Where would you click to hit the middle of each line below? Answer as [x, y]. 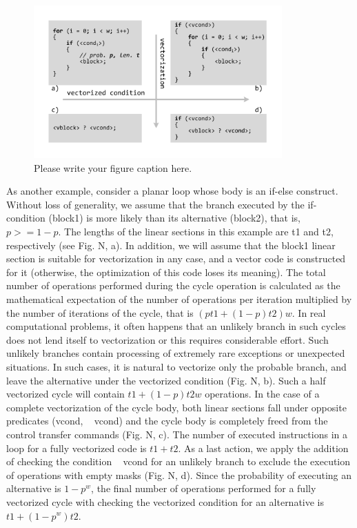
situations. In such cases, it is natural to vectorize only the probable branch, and [176, 366]
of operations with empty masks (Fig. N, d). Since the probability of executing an [179, 475]
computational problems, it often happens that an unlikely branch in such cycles [176, 326]
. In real [309, 312]
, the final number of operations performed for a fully [204, 488]
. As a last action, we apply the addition [263, 448]
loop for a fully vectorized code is [76, 448]
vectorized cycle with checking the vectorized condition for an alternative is [165, 501]
